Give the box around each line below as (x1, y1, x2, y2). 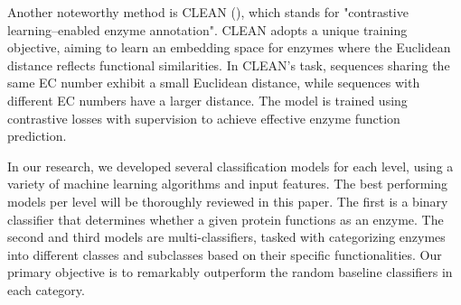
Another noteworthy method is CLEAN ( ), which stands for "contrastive (7, 3, 409, 21)
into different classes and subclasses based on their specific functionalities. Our (7, 245, 442, 263)
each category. (7, 280, 85, 299)
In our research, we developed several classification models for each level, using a (7, 156, 454, 175)
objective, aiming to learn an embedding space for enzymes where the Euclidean (7, 38, 451, 57)
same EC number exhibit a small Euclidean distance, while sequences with (7, 73, 420, 92)
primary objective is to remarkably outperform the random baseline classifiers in (7, 263, 453, 282)
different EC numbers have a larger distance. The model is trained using (7, 90, 408, 109)
